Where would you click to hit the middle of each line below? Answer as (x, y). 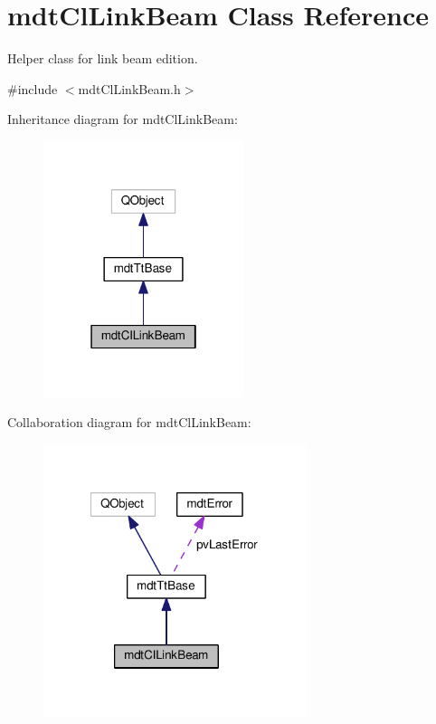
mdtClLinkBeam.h (129, 88)
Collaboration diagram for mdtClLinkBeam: (129, 422)
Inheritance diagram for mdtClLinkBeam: (123, 119)
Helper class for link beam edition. (103, 58)
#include (33, 88)
